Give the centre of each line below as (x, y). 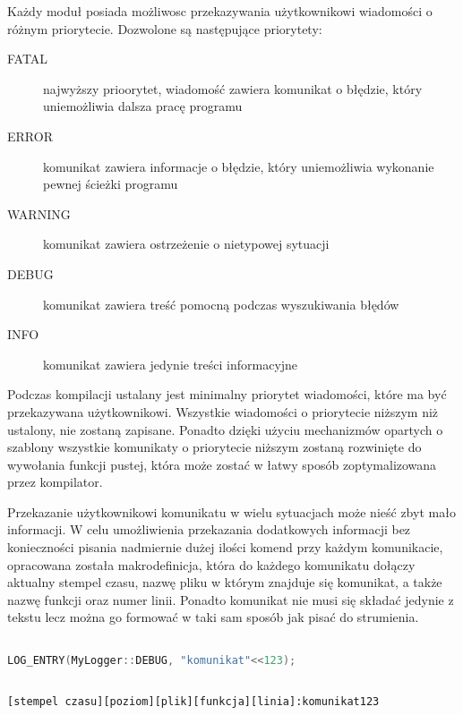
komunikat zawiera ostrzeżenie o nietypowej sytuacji (186, 244)
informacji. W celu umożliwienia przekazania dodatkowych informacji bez (209, 529)
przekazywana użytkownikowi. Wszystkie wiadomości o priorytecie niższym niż (223, 411)
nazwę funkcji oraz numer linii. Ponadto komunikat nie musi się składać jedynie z (231, 599)
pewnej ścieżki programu (111, 184)
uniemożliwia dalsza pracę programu (143, 106)
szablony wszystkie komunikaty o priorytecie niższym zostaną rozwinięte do (214, 447)
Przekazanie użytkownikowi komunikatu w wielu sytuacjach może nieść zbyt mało (231, 511)
